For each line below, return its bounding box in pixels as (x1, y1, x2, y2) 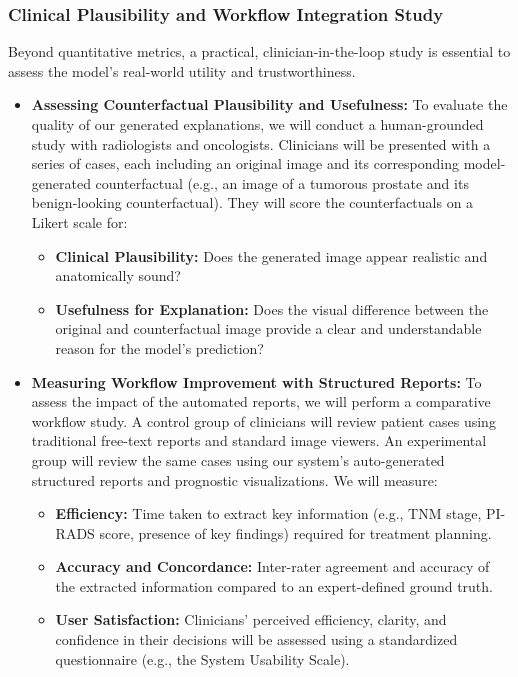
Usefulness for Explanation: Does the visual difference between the (55, 298, 489, 319)
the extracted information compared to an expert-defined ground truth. (55, 575, 493, 596)
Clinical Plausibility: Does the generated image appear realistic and (55, 245, 488, 266)
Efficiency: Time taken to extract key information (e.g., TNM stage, (55, 503, 482, 524)
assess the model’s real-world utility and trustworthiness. (8, 60, 356, 81)
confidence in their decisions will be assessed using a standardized (55, 629, 458, 650)
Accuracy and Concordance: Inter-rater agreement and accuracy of (55, 556, 490, 577)
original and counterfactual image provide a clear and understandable (55, 318, 482, 339)
